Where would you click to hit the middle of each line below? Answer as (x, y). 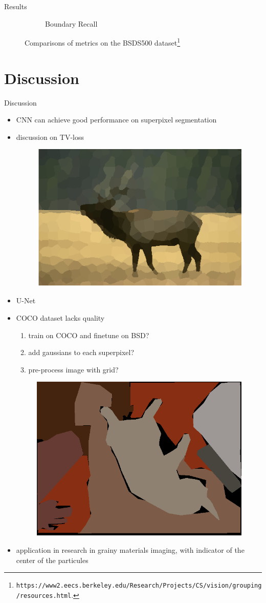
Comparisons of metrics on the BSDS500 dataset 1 (103, 42)
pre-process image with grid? (73, 369)
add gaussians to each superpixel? (81, 352)
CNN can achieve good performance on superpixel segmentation (116, 120)
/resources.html (44, 596)
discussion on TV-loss (50, 137)
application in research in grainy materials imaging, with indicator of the (130, 550)
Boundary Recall (71, 23)
